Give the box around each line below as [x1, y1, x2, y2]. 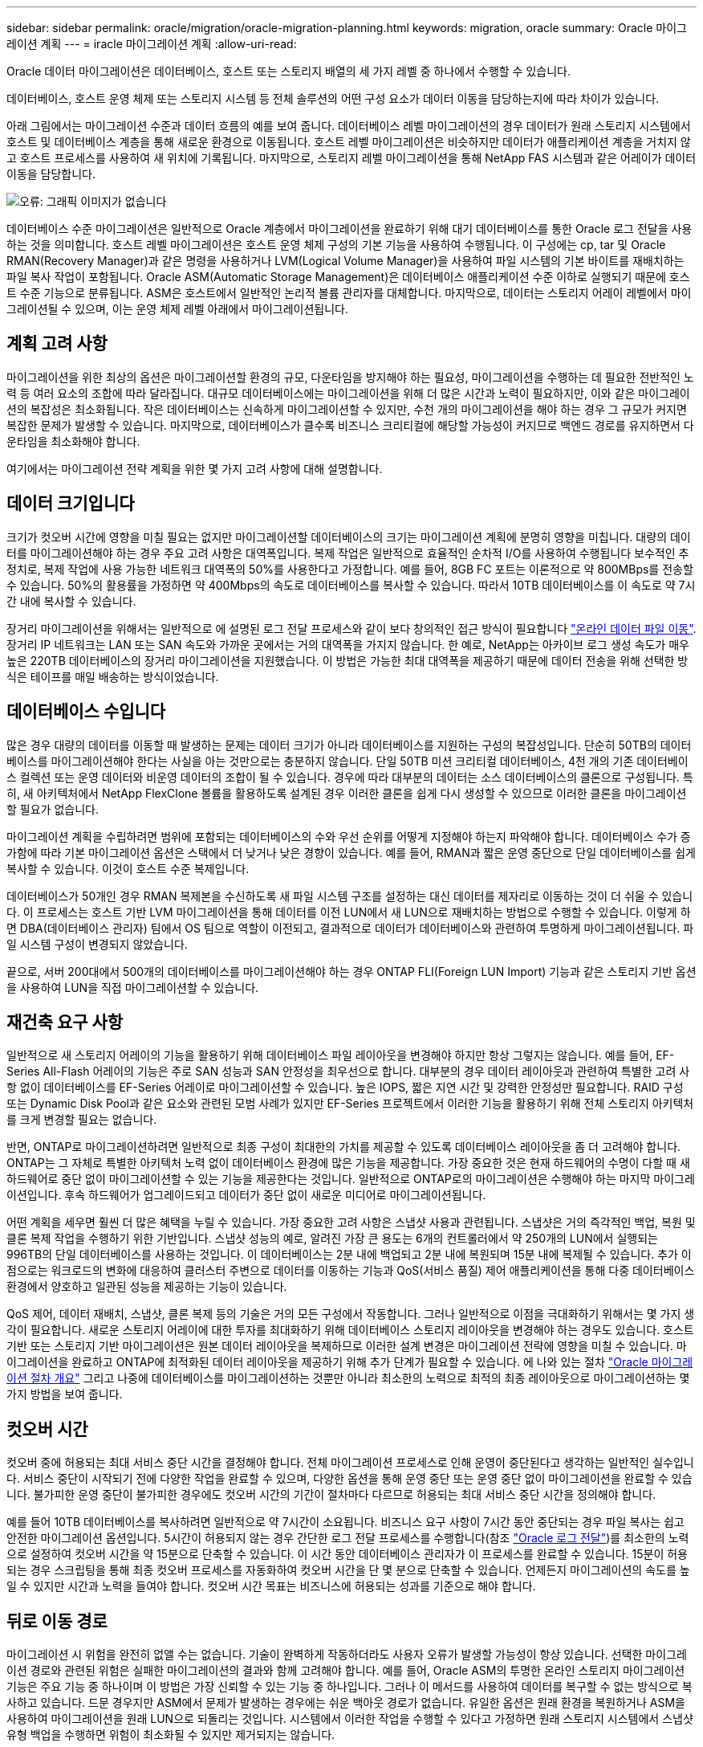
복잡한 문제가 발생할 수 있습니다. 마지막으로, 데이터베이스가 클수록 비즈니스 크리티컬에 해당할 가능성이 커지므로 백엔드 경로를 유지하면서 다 [6, 418, 694, 432]
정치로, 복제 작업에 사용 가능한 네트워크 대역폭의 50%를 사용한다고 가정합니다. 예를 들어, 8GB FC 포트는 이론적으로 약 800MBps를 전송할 [6, 561, 693, 576]
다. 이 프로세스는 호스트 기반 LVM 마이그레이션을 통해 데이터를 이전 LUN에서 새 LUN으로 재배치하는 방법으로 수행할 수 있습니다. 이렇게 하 [6, 904, 691, 919]
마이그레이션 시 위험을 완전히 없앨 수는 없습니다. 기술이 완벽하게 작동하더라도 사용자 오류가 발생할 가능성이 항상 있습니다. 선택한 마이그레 [6, 1647, 687, 1662]
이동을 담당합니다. [6, 167, 96, 181]
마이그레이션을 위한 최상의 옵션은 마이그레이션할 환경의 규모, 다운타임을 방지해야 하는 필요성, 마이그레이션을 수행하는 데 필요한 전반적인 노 [6, 369, 694, 384]
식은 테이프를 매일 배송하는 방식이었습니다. [6, 669, 219, 684]
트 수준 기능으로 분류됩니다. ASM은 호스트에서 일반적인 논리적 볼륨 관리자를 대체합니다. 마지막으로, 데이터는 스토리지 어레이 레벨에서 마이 [6, 286, 692, 300]
